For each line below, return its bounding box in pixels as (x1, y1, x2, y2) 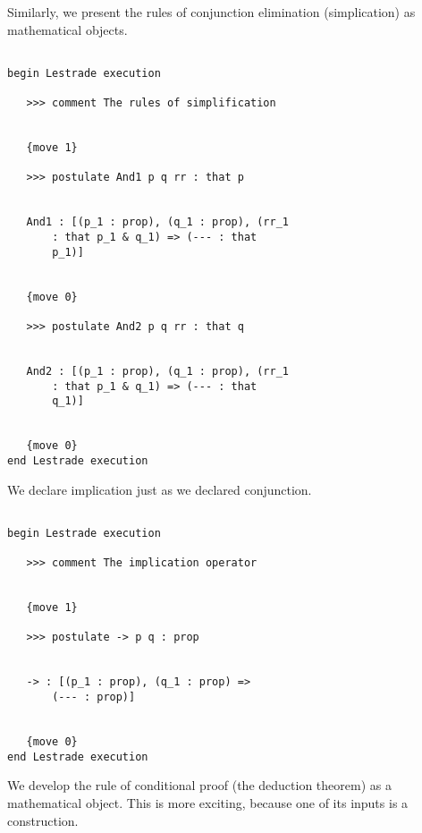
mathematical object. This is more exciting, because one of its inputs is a (7, 793, 409, 812)
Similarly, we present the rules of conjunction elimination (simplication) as (7, 3, 416, 21)
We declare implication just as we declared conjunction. (7, 480, 312, 498)
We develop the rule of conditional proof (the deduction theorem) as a (7, 776, 392, 795)
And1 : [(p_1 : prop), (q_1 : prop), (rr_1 (26, 216, 289, 229)
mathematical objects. (7, 20, 128, 38)
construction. (7, 811, 79, 829)
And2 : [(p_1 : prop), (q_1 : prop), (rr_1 (26, 364, 289, 378)
